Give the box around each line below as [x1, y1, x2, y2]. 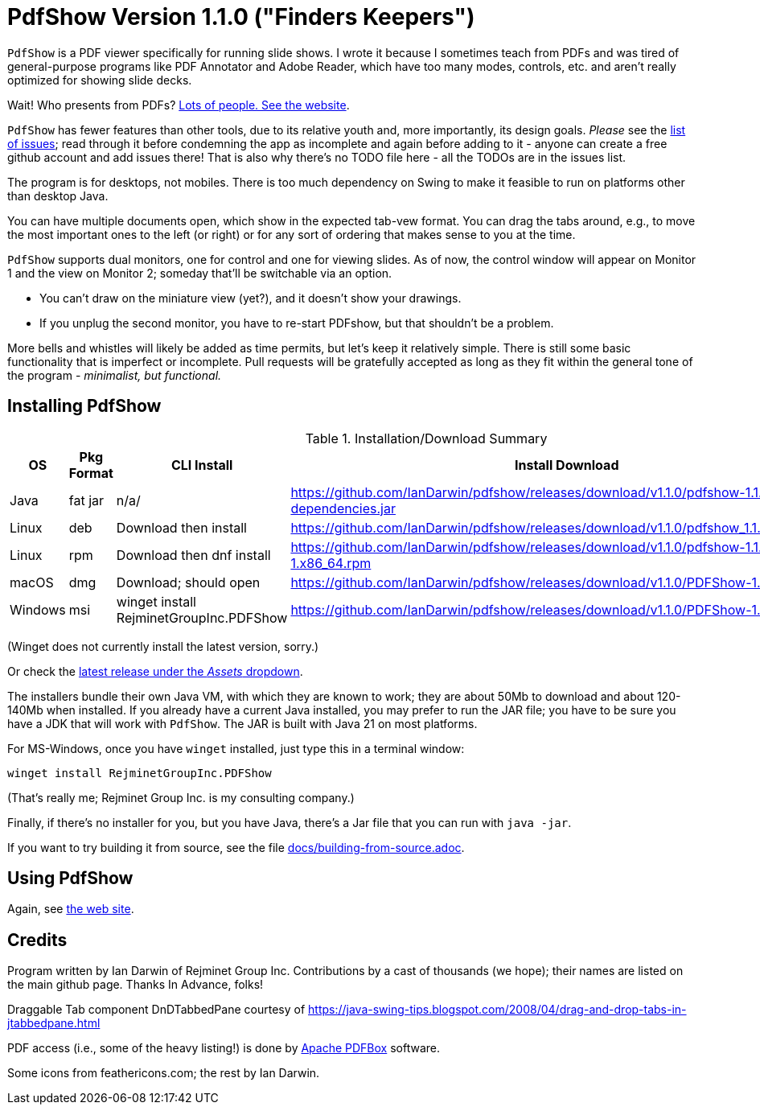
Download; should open [116, 574, 261, 590]
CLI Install [170, 456, 233, 473]
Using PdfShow [7, 868, 134, 889]
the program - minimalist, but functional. [7, 368, 222, 382]
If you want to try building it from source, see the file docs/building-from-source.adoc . [7, 840, 465, 854]
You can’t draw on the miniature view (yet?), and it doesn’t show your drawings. [39, 290, 462, 305]
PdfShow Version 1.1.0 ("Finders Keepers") [7, 3, 475, 31]
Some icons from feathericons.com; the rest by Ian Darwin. [7, 1066, 320, 1080]
